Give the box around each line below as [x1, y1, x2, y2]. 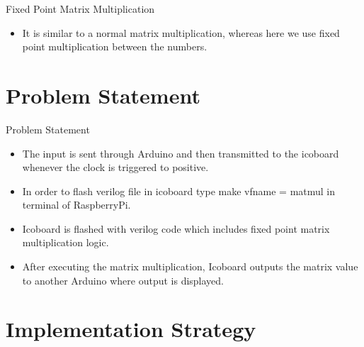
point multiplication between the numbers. [22, 39, 207, 54]
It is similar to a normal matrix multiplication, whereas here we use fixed [22, 25, 340, 40]
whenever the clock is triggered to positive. [22, 160, 209, 175]
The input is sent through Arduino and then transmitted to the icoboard [22, 145, 339, 160]
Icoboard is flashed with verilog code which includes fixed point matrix [22, 221, 330, 236]
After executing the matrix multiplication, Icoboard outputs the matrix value [22, 259, 358, 274]
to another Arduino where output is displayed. [22, 272, 224, 287]
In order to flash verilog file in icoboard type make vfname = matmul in [22, 183, 336, 198]
